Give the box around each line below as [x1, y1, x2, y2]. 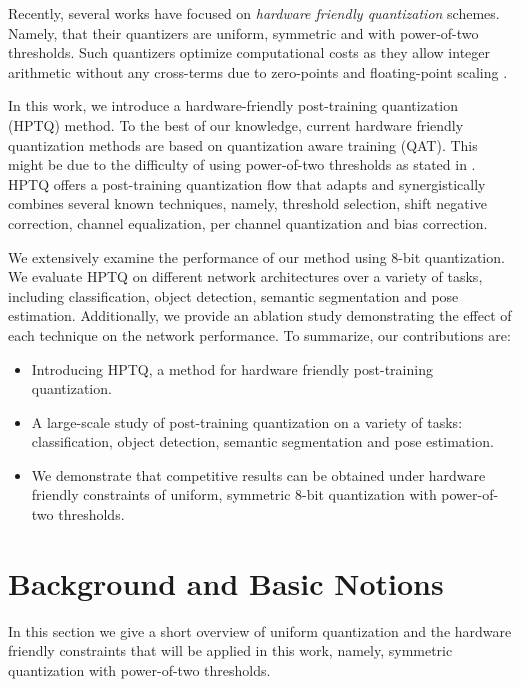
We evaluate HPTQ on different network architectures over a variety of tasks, [8, 266, 483, 287]
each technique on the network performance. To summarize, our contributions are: [8, 324, 511, 345]
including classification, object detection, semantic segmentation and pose [8, 285, 459, 306]
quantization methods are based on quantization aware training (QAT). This [8, 134, 478, 155]
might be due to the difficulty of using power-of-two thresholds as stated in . [8, 154, 476, 175]
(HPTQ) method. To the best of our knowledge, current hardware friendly [8, 114, 464, 135]
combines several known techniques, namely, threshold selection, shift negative [8, 193, 487, 214]
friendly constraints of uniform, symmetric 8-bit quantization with [31, 484, 437, 505]
